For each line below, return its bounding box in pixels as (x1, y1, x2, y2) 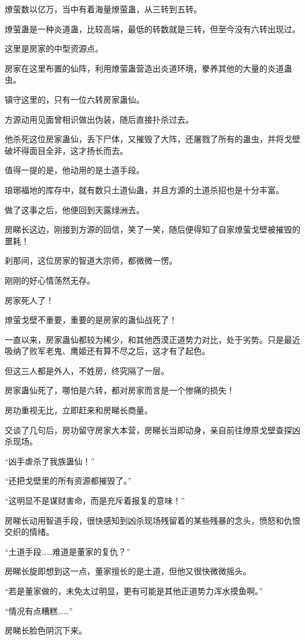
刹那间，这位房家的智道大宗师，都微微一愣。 (5, 254, 177, 267)
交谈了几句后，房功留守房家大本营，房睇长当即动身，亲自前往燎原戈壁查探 (5, 423, 292, 436)
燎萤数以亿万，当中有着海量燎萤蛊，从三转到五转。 (5, 3, 202, 15)
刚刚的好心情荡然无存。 (5, 274, 95, 286)
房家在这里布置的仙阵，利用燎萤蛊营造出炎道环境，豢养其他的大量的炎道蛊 (5, 62, 292, 74)
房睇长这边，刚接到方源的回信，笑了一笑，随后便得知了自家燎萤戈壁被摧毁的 (5, 223, 300, 235)
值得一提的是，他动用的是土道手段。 (5, 164, 144, 176)
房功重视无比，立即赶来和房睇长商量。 (5, 404, 152, 416)
